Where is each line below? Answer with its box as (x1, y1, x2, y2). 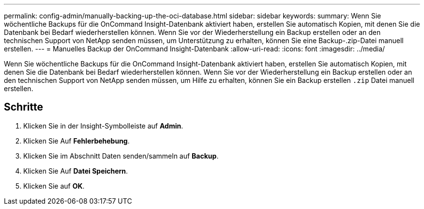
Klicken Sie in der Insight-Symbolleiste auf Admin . (23, 121, 183, 130)
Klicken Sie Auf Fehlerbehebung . (23, 136, 130, 145)
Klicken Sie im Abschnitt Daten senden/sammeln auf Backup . (23, 151, 219, 160)
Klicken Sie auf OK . (23, 181, 85, 190)
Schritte (4, 101, 43, 113)
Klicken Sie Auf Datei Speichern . (23, 166, 128, 175)
